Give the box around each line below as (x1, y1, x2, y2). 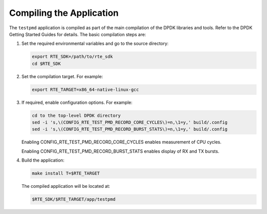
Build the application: (21, 157, 65, 163)
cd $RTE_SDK (32, 61, 61, 66)
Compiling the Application (9, 7, 119, 18)
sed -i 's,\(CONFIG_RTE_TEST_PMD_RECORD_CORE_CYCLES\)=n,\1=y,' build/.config (32, 120, 227, 126)
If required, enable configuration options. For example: (21, 99, 133, 105)
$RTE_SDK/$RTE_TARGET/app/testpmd (32, 197, 116, 202)
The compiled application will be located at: (21, 183, 111, 189)
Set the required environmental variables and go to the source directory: (21, 41, 169, 46)
